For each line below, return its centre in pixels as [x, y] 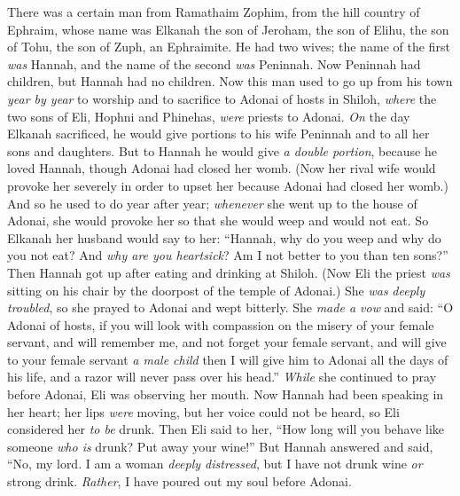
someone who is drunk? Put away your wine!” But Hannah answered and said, [220, 446]
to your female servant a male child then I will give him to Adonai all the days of [228, 359]
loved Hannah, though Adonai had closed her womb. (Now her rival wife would [222, 168]
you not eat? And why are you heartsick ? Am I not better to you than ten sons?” [228, 255]
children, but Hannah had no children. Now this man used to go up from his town [230, 81]
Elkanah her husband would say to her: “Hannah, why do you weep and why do [224, 237]
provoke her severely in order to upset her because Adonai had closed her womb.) [228, 185]
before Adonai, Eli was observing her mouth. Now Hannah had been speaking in [226, 394]
